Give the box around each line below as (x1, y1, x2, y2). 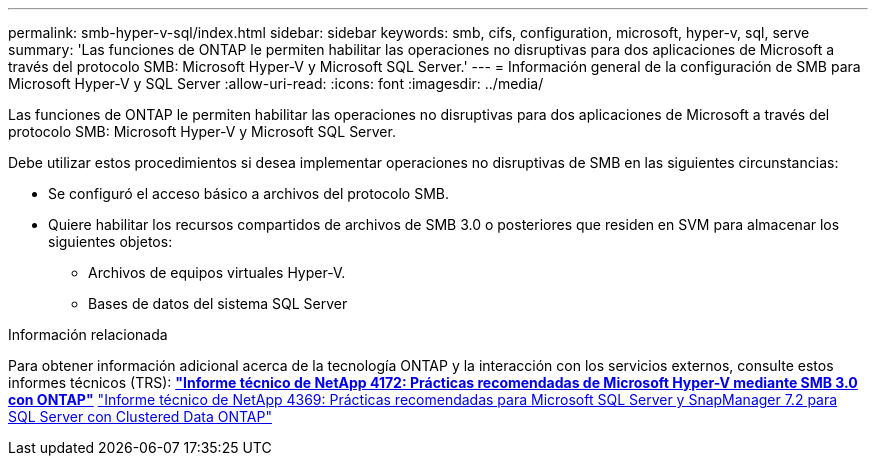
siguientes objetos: (48, 233, 173, 250)
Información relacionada (8, 326, 168, 343)
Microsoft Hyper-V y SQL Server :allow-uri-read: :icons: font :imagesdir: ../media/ (8, 75, 544, 92)
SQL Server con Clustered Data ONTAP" (8, 408, 272, 425)
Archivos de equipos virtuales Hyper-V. (88, 264, 346, 281)
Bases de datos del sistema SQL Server (88, 295, 348, 312)
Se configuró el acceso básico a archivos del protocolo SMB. (48, 185, 449, 202)
